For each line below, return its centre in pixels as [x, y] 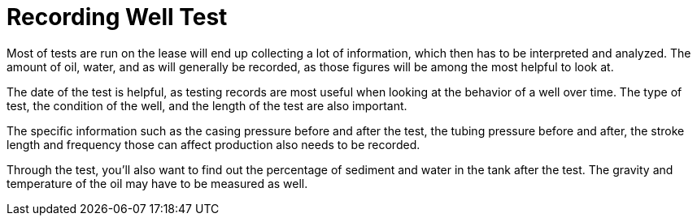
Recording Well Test [117, 17]
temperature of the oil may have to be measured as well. [157, 183]
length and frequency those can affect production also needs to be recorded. [213, 144]
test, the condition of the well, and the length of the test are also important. [207, 105]
